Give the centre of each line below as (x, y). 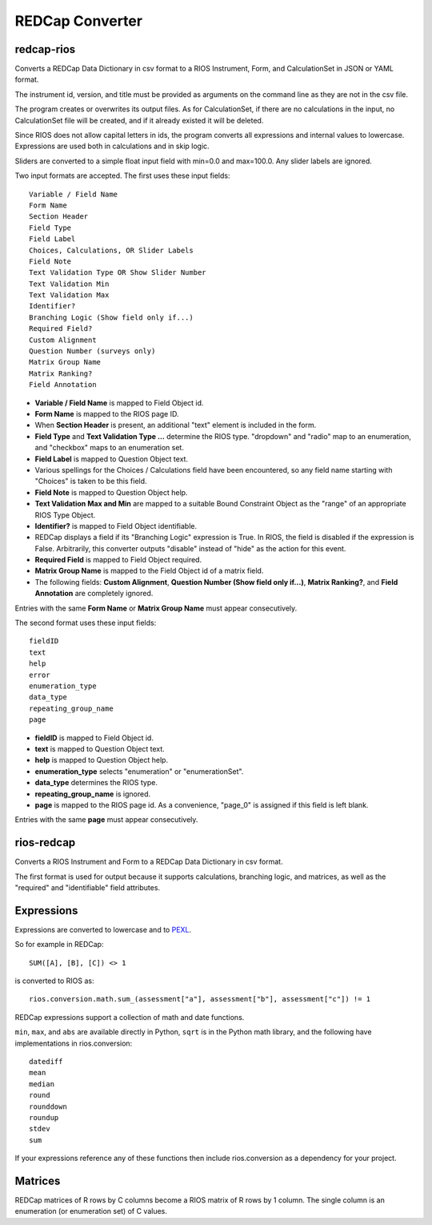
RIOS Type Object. (65, 515)
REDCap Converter (79, 21)
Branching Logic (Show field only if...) (111, 317)
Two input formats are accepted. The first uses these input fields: (123, 175)
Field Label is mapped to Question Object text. (111, 459)
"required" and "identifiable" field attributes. (87, 887)
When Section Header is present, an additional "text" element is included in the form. (176, 425)
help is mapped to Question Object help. (101, 760)
